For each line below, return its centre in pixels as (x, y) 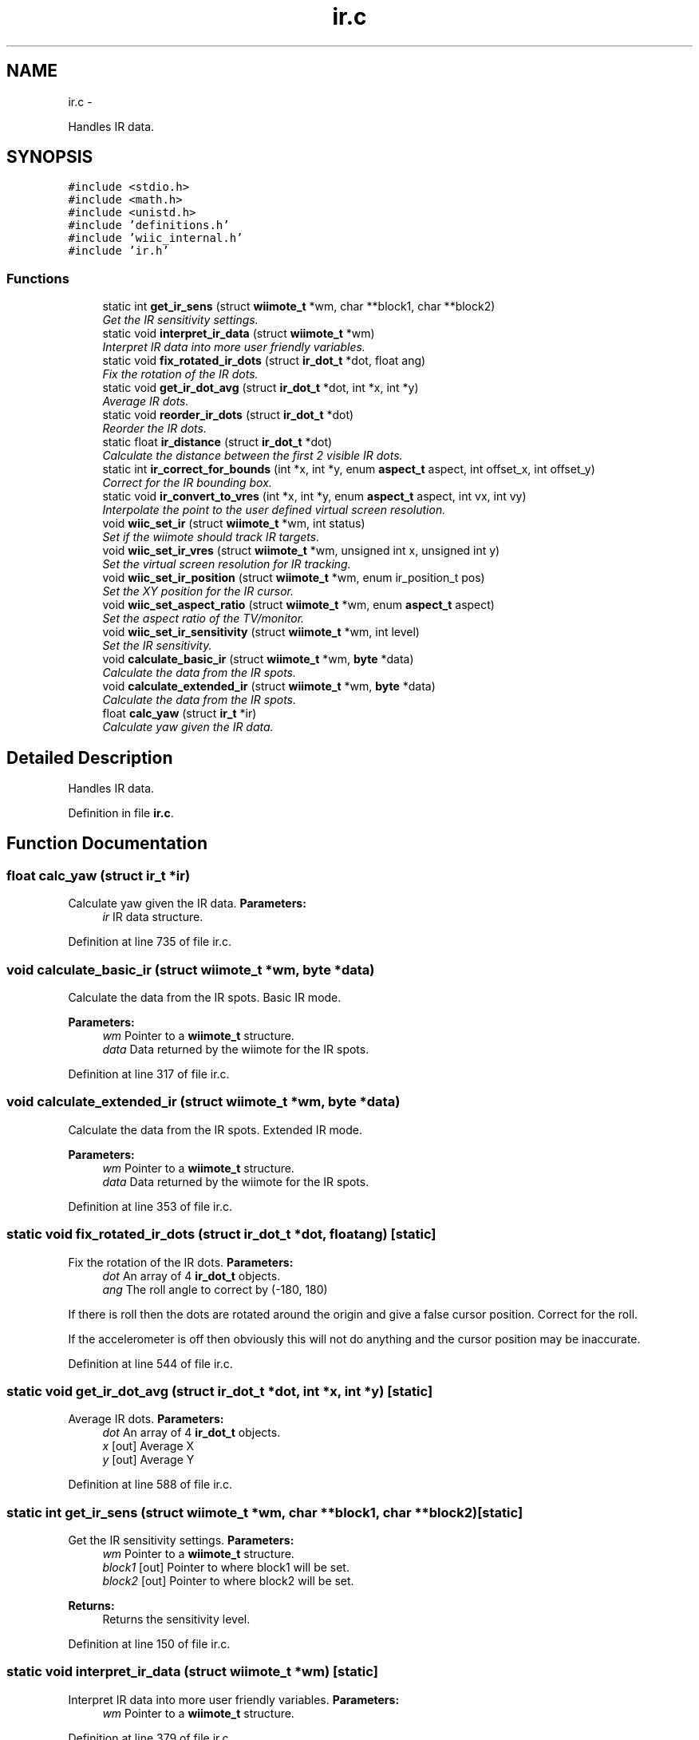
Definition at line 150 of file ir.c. (149, 1644)
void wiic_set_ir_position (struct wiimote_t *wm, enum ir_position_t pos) (294, 578)
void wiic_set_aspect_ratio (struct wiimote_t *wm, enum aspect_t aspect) (298, 605)
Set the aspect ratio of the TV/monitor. (203, 619)
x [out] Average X (148, 1446)
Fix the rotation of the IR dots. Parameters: (181, 1262)
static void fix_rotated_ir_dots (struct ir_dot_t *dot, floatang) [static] (221, 1234)
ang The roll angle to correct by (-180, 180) (215, 1289)
